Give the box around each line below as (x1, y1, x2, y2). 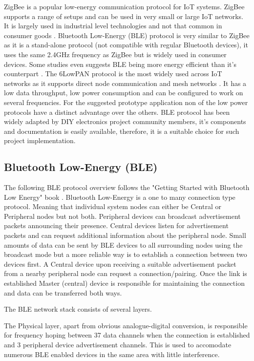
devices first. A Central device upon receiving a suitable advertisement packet (4, 258, 236, 269)
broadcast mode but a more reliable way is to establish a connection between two (4, 249, 247, 259)
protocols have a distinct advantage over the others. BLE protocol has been (4, 106, 230, 117)
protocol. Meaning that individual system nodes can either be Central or (4, 201, 221, 212)
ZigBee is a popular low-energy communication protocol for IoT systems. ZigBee (4, 1, 245, 11)
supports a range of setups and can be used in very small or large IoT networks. (4, 11, 243, 21)
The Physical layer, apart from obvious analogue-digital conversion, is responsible (4, 320, 248, 330)
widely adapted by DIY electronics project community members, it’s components (4, 116, 246, 127)
